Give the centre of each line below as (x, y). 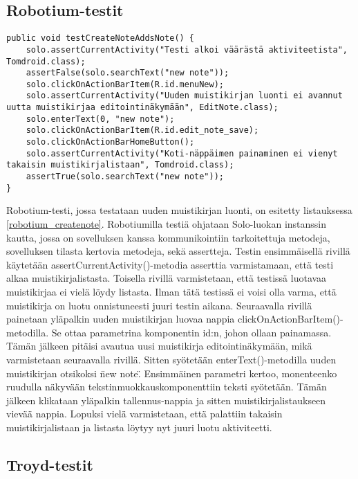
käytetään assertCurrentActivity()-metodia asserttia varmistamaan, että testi (170, 264)
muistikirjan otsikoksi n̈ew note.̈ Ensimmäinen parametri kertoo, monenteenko (172, 373)
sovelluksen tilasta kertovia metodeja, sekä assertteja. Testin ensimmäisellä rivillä (178, 251)
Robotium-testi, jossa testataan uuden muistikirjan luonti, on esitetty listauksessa (179, 210)
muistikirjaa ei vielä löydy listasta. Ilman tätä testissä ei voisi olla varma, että (171, 291)
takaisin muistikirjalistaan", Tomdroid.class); (120, 165)
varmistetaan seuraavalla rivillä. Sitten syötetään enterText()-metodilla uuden (171, 359)
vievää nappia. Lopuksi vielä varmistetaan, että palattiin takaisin (144, 414)
